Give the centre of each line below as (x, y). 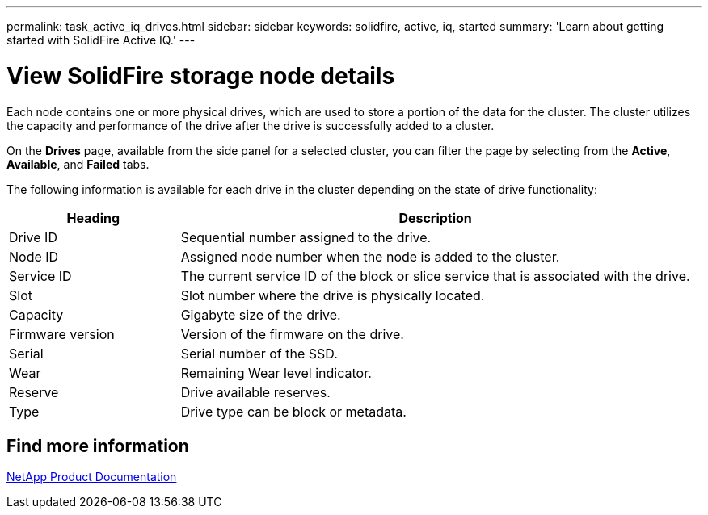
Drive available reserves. (255, 392)
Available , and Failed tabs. (78, 164)
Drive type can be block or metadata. (293, 411)
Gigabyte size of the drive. (261, 314)
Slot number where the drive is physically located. (333, 295)
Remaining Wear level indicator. (276, 373)
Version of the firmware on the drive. (292, 334)
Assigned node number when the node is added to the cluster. (370, 256)
